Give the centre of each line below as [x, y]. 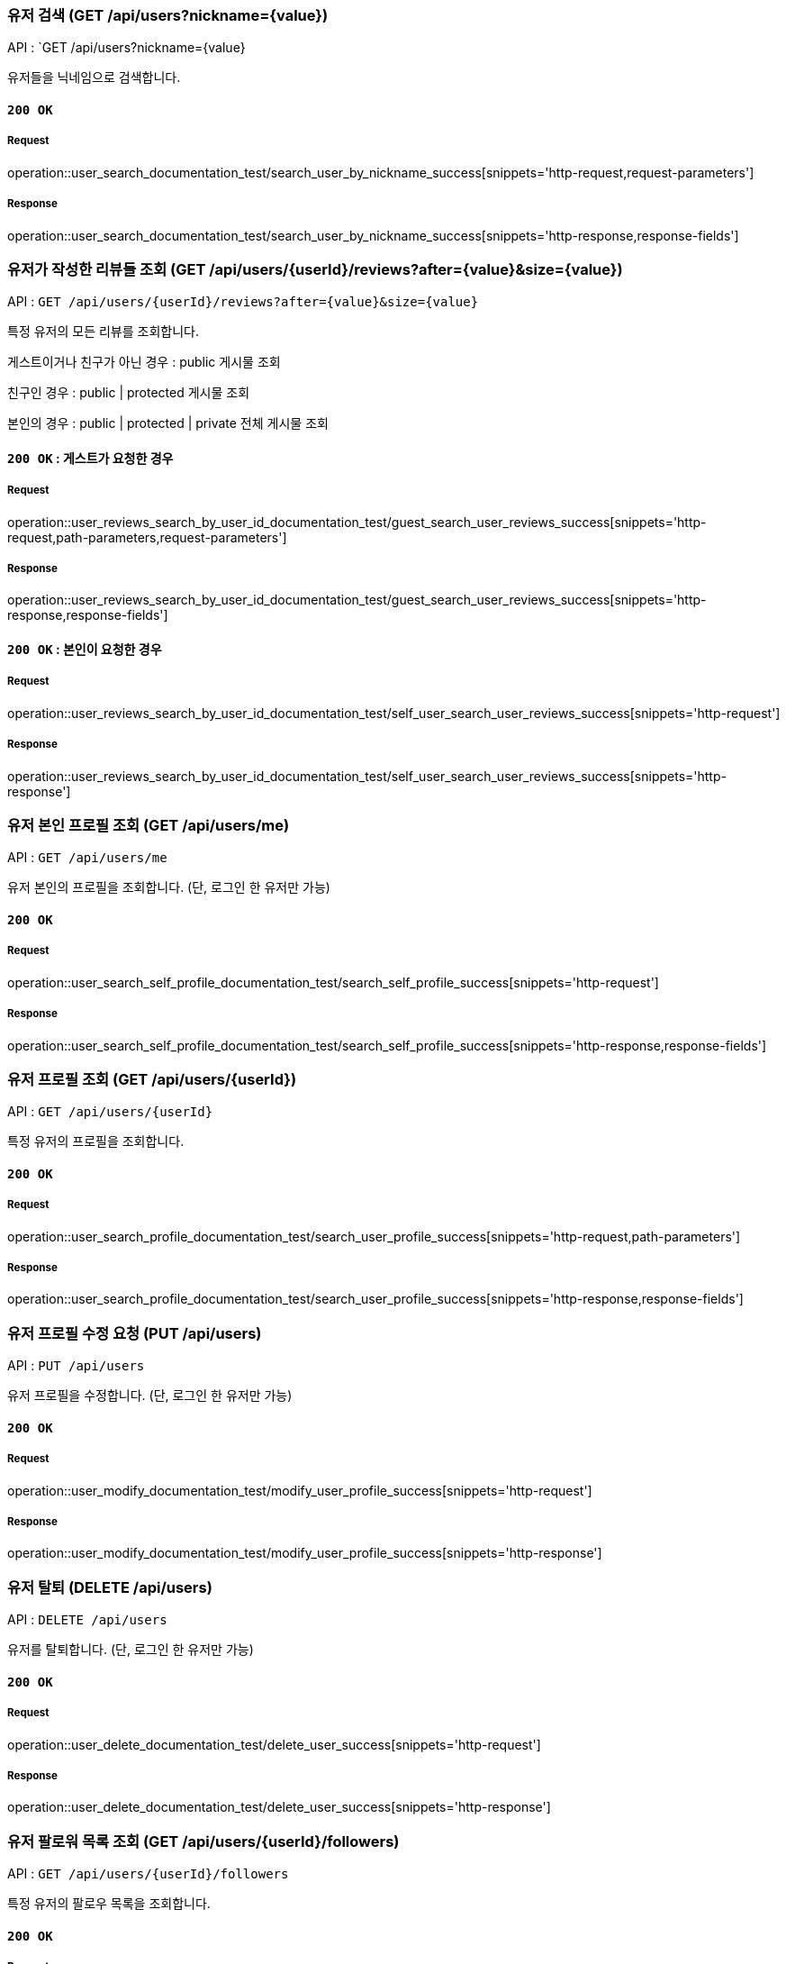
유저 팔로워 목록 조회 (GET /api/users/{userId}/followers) [203, 1841]
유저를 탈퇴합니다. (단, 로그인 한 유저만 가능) [131, 1650]
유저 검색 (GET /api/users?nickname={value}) [168, 15]
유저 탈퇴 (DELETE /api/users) [110, 1587]
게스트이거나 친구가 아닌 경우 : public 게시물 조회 [144, 362]
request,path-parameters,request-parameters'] [147, 537]
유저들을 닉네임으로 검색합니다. [94, 77]
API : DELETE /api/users [87, 1620]
